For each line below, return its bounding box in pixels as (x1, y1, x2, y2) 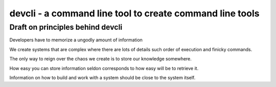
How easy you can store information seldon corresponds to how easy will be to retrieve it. (9, 65, 199, 71)
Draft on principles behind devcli (9, 23, 123, 32)
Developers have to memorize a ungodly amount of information (9, 37, 143, 43)
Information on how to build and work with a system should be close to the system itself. (9, 74, 196, 80)
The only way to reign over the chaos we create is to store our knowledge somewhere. (9, 56, 192, 62)
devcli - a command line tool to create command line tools (9, 8, 260, 19)
